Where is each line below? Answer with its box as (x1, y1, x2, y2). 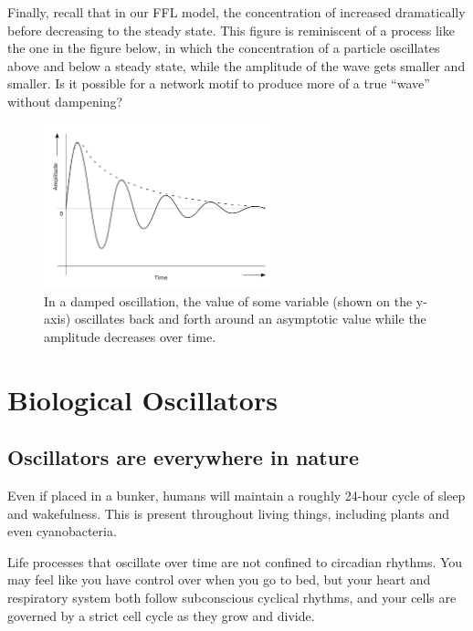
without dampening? (7, 91, 123, 110)
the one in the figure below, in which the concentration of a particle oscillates (7, 38, 440, 57)
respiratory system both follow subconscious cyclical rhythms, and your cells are (7, 588, 457, 607)
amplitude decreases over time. (44, 326, 216, 346)
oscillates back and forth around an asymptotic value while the (74, 309, 426, 328)
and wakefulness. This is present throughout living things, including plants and (7, 503, 450, 522)
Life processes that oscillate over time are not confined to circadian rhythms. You (7, 552, 463, 571)
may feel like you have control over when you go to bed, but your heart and (7, 570, 431, 589)
